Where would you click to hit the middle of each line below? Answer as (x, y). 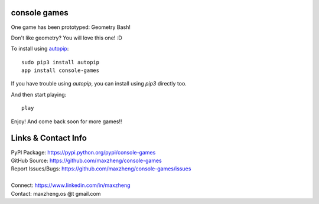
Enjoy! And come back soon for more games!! (66, 121)
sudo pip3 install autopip (61, 62)
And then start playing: (39, 94)
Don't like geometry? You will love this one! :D (66, 38)
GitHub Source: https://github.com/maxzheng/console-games (86, 160)
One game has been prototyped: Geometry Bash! (71, 27)
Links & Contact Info (49, 138)
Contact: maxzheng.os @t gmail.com (56, 193)
